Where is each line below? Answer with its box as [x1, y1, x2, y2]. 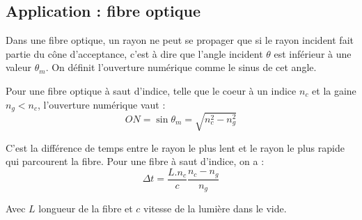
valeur [6, 60, 31, 74]
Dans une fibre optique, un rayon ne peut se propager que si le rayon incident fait [6, 33, 354, 47]
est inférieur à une [274, 46, 352, 61]
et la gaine [312, 83, 356, 97]
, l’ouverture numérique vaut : [37, 97, 166, 111]
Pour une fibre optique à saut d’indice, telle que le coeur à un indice [6, 83, 297, 97]
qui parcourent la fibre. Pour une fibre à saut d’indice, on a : [6, 154, 265, 168]
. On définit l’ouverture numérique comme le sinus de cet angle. [45, 60, 317, 74]
